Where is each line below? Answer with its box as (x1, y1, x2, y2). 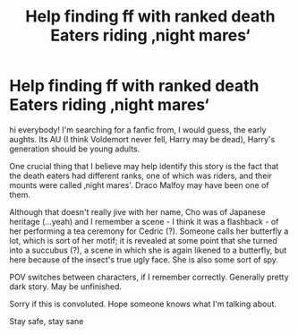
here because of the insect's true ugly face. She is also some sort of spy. (9, 253, 279, 265)
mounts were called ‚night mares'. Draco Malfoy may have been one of (9, 179, 270, 190)
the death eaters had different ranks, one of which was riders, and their (9, 170, 273, 181)
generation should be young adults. (9, 143, 140, 154)
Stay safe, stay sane (9, 315, 84, 326)
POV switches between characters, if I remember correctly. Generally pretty (9, 271, 289, 282)
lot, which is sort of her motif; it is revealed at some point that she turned (9, 235, 277, 245)
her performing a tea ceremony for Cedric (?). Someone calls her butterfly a (9, 226, 289, 236)
